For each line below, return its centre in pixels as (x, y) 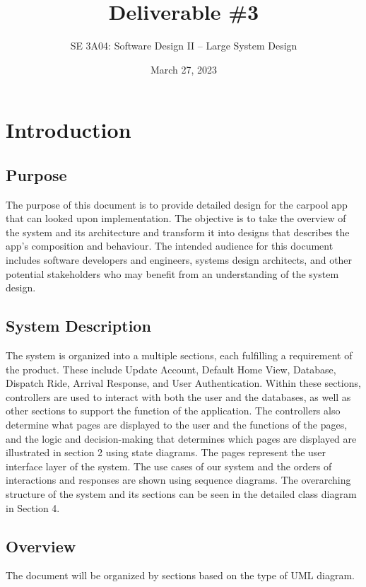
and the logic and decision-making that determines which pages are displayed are (181, 438)
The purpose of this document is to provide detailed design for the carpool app (177, 204)
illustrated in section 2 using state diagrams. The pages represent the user (166, 452)
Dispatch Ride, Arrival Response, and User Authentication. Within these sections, (183, 383)
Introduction (69, 130)
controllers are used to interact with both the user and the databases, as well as (178, 396)
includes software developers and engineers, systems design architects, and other (179, 260)
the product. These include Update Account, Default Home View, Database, (171, 369)
